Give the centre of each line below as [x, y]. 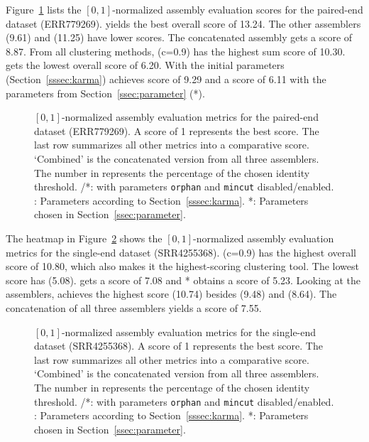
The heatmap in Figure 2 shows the [84, 238]
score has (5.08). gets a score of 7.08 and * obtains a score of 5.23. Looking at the [183, 280]
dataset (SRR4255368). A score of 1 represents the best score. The [178, 346]
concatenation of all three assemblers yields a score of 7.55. [134, 307]
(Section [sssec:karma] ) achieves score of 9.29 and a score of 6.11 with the [166, 79]
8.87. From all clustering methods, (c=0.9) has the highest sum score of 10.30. [176, 51]
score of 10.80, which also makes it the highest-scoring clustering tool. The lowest [182, 266]
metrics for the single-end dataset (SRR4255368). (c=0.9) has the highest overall [181, 252]
